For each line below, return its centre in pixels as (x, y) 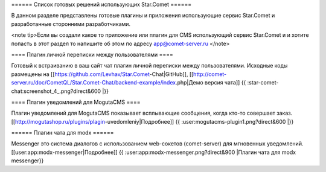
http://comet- (210, 74)
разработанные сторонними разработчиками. (71, 24)
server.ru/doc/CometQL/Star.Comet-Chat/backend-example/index (94, 83)
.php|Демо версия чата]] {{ (211, 83)
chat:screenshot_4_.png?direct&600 (56, 91)
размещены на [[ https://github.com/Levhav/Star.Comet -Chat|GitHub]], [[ (102, 74)
